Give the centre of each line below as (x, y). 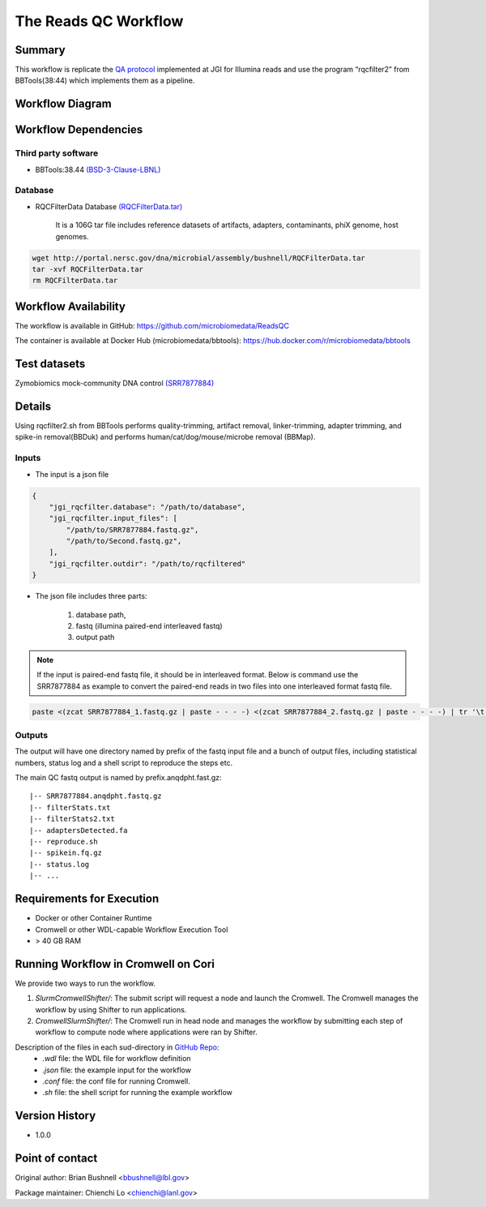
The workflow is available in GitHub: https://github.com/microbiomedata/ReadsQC (152, 325)
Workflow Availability (70, 306)
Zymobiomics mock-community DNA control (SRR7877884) (115, 383)
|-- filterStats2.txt (72, 819)
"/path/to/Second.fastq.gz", (124, 541)
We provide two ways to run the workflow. (85, 983)
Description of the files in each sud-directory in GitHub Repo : (117, 1047)
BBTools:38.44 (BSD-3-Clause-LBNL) (98, 170)
